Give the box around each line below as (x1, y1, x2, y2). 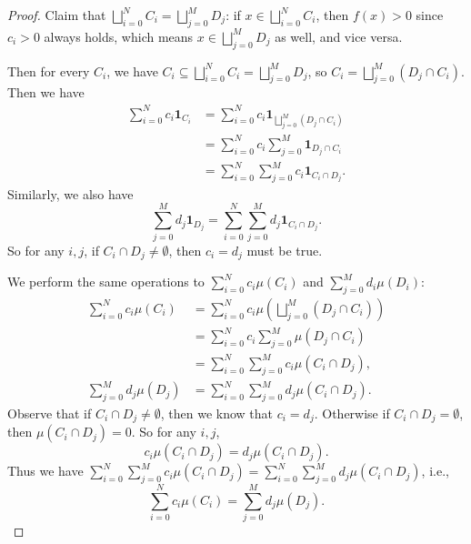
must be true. (246, 240, 323, 259)
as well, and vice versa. (275, 26, 403, 45)
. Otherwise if (314, 403, 390, 422)
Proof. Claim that (7, 5, 106, 24)
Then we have (7, 83, 85, 102)
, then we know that (160, 403, 274, 422)
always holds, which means (44, 26, 194, 45)
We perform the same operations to (7, 272, 205, 291)
